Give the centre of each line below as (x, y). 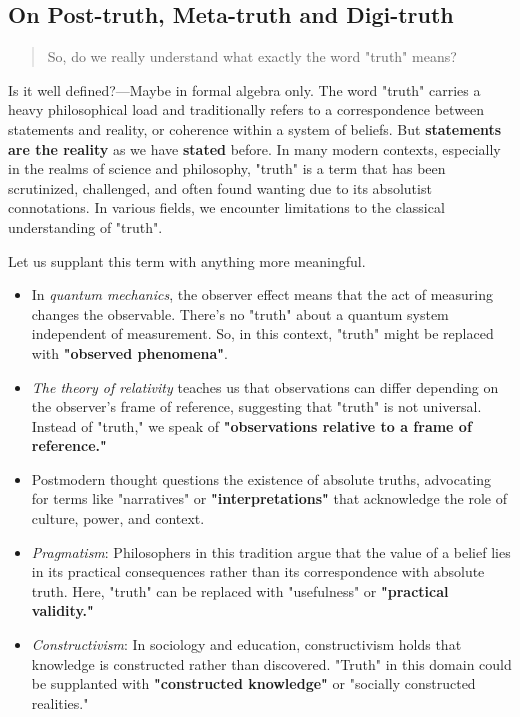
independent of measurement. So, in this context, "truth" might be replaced (262, 333)
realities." (60, 702)
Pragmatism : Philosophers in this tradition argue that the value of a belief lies (271, 551)
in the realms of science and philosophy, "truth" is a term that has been (227, 168)
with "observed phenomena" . (130, 352)
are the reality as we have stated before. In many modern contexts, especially (254, 148)
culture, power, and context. (118, 518)
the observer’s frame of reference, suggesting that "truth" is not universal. (256, 406)
